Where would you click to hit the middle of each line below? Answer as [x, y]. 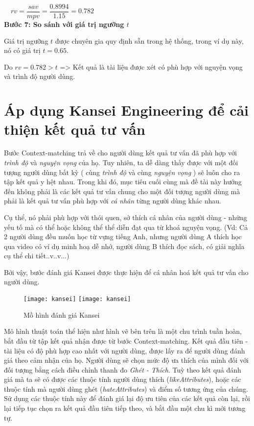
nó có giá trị [22, 50]
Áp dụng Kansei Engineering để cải [127, 110]
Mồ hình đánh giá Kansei [62, 314]
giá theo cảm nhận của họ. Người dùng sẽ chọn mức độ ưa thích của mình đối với [126, 360]
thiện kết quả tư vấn [75, 129]
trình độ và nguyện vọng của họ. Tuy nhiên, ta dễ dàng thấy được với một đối [121, 162]
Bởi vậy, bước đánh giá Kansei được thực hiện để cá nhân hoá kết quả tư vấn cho [126, 272]
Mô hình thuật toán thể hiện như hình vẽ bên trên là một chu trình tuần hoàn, [123, 331]
